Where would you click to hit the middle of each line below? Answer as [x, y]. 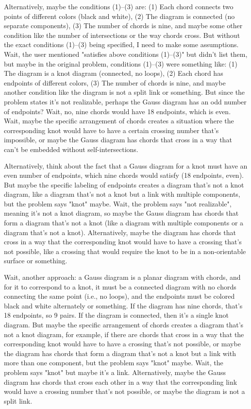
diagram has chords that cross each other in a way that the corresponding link [121, 382]
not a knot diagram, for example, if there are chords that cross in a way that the [124, 334]
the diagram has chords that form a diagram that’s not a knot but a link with [120, 353]
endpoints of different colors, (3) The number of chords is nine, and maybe [115, 82]
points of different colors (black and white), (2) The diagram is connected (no [119, 16]
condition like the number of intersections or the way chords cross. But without [122, 35]
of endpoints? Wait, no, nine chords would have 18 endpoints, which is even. [117, 111]
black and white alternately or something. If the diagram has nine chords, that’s [123, 305]
